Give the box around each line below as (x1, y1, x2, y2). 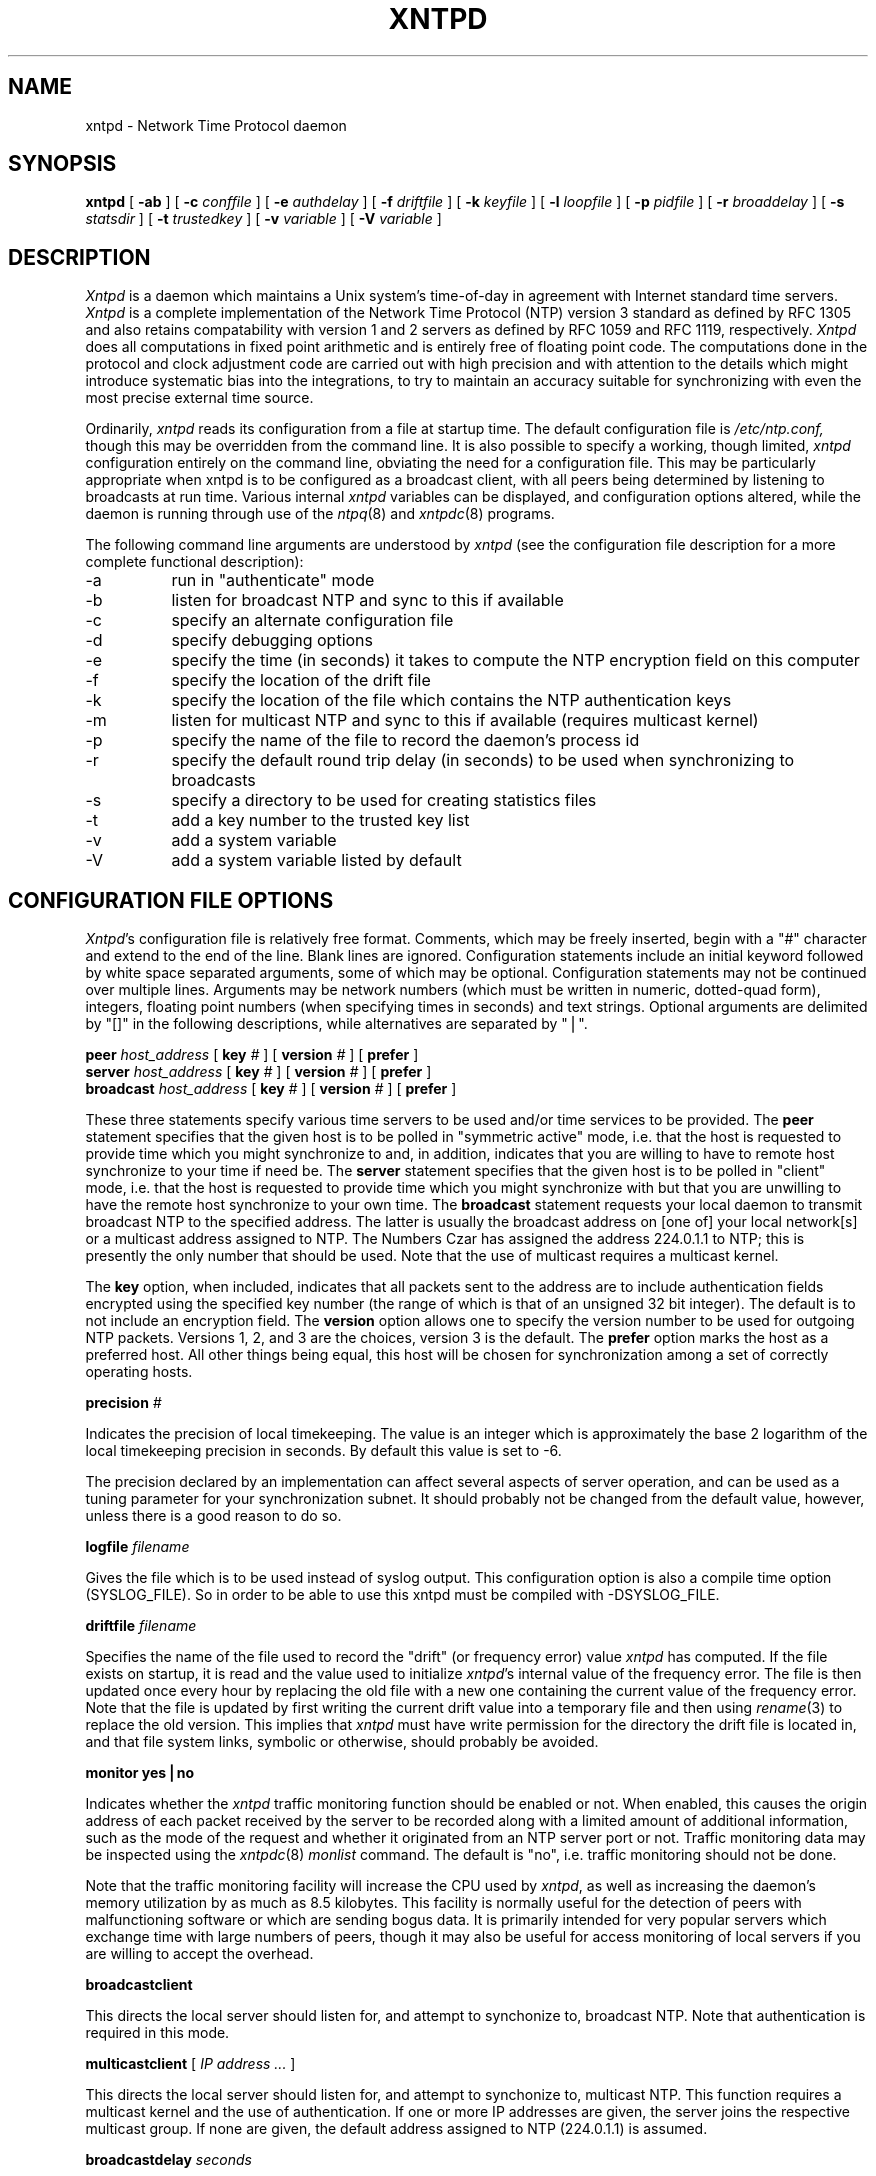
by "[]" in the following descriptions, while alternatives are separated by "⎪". (85, 1015, 588, 1033)
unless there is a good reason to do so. (85, 1507, 342, 1525)
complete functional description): (85, 553, 304, 571)
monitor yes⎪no (85, 1764, 195, 1782)
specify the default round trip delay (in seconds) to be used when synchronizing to (171, 750, 795, 771)
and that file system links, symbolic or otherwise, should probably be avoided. (85, 1733, 599, 1751)
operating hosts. (85, 1363, 193, 1381)
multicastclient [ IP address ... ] (85, 2055, 296, 2073)
